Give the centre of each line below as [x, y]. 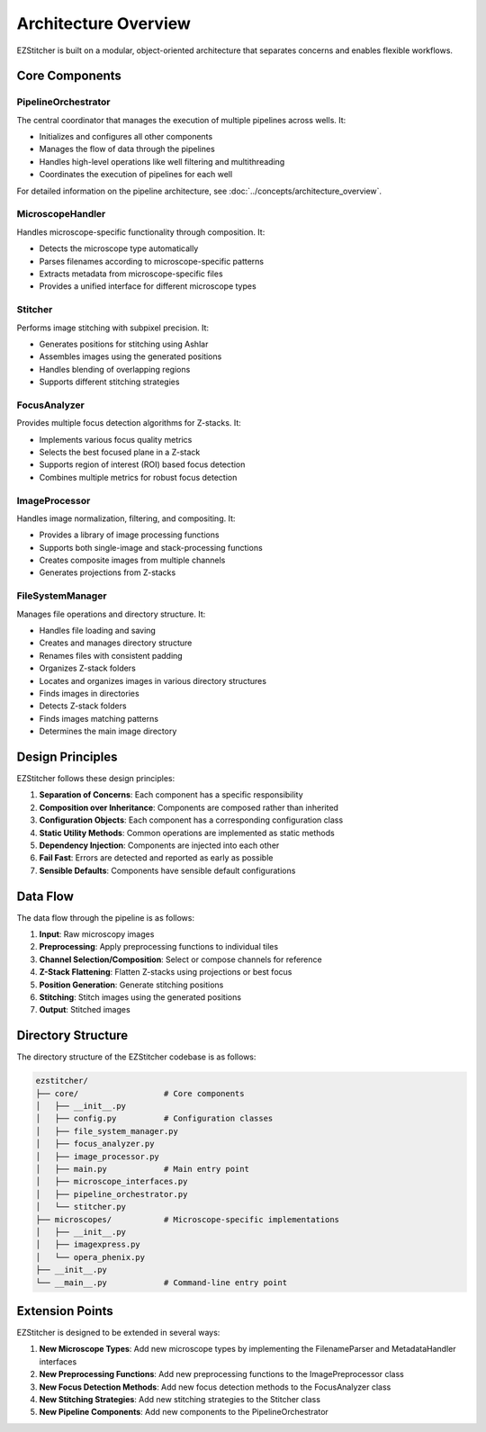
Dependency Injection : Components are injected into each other [159, 845]
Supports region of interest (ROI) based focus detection [142, 464]
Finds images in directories [89, 693]
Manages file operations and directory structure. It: [111, 614]
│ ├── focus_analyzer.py [95, 1144]
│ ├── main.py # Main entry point [142, 1169]
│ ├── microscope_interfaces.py [112, 1182]
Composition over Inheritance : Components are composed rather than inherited [189, 807]
